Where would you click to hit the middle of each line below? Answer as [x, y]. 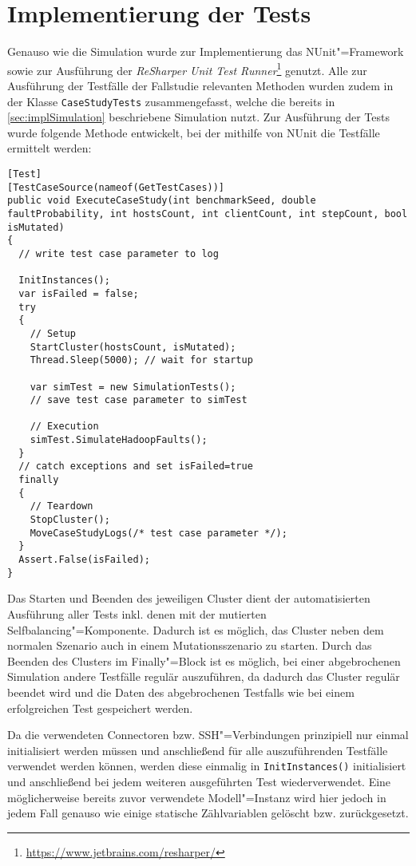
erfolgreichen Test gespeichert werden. [100, 708]
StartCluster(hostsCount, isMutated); [133, 347]
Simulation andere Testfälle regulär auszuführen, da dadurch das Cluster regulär [204, 676]
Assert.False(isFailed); [84, 560]
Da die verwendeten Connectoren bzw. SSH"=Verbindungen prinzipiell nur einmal [208, 735]
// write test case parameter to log [119, 253]
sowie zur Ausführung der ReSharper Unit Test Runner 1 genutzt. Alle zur [187, 69]
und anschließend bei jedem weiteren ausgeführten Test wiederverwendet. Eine [199, 781]
